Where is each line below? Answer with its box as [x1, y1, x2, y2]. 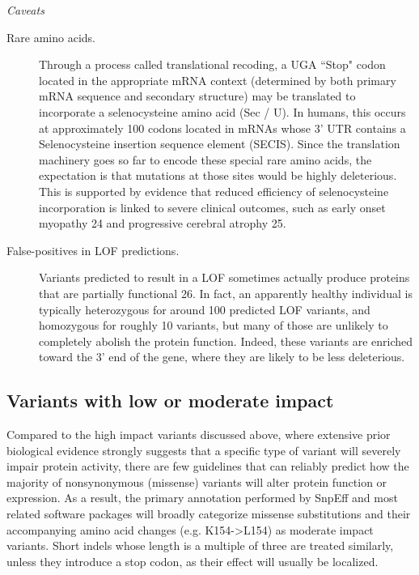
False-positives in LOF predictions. [6, 241, 180, 258]
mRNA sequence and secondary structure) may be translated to [39, 87, 356, 104]
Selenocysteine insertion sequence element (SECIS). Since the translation [39, 135, 400, 152]
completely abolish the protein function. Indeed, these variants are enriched [39, 332, 413, 349]
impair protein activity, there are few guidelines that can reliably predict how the [6, 458, 409, 475]
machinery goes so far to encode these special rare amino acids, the [39, 151, 372, 168]
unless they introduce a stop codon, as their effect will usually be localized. [6, 552, 379, 569]
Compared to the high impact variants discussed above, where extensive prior [6, 426, 391, 443]
